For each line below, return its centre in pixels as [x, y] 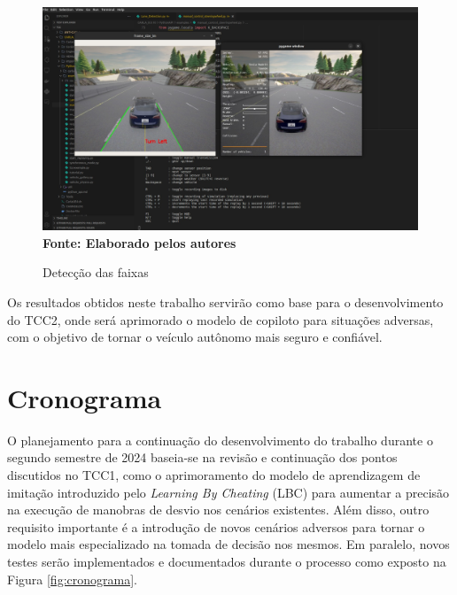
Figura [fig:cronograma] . [72, 579]
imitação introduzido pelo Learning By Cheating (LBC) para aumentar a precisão [228, 492]
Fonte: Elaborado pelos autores [139, 242]
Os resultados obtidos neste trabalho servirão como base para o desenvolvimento [225, 301]
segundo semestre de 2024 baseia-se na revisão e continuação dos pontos [202, 457]
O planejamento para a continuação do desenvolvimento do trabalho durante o [220, 440]
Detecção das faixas [96, 272]
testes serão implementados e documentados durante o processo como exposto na [227, 561]
